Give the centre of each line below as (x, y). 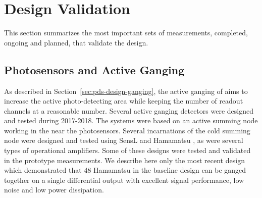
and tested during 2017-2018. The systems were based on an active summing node (131, 120)
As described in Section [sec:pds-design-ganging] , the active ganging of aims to (126, 91)
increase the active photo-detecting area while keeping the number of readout (124, 101)
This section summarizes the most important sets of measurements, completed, (126, 33)
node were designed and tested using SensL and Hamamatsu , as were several (124, 140)
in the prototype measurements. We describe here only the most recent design (124, 160)
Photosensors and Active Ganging (94, 69)
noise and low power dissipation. (54, 190)
